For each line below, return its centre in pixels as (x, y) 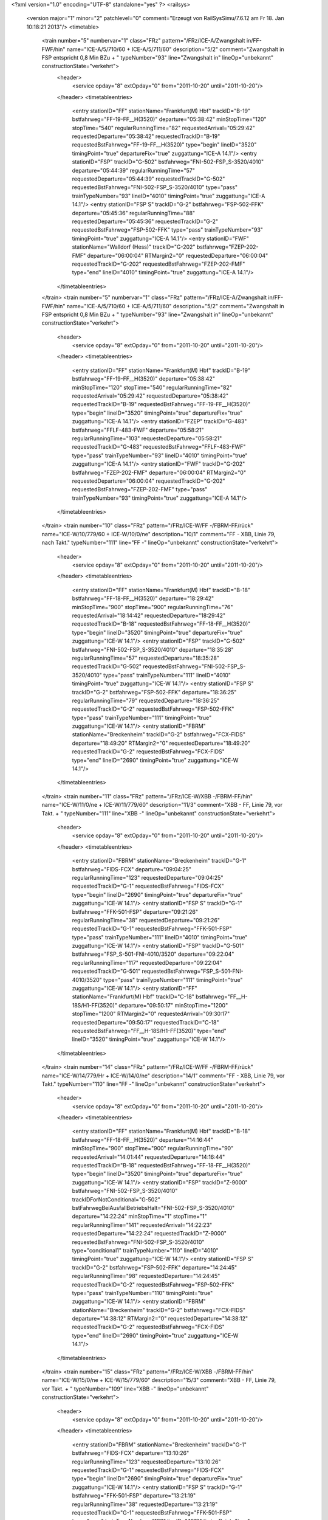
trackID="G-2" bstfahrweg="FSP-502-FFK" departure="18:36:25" (154, 692)
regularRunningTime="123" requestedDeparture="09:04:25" (148, 877)
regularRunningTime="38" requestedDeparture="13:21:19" (145, 1504)
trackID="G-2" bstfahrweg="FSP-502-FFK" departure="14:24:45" (155, 1267)
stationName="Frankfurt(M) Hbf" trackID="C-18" (133, 997)
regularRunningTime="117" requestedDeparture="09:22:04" (147, 962)
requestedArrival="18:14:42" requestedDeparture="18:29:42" (149, 615)
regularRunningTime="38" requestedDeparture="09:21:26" (146, 920)
